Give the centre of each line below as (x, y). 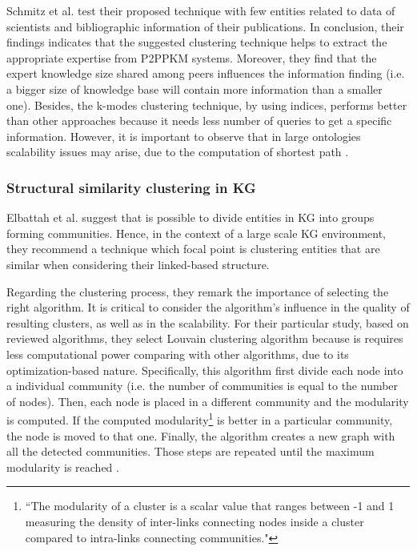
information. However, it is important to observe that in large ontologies (184, 136)
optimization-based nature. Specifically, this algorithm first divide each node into (205, 370)
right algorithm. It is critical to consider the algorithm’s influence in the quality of (208, 307)
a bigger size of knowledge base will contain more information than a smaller (194, 88)
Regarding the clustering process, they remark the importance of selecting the (198, 291)
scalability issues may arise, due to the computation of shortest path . (178, 152)
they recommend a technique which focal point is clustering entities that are (193, 249)
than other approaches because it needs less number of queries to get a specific (199, 121)
